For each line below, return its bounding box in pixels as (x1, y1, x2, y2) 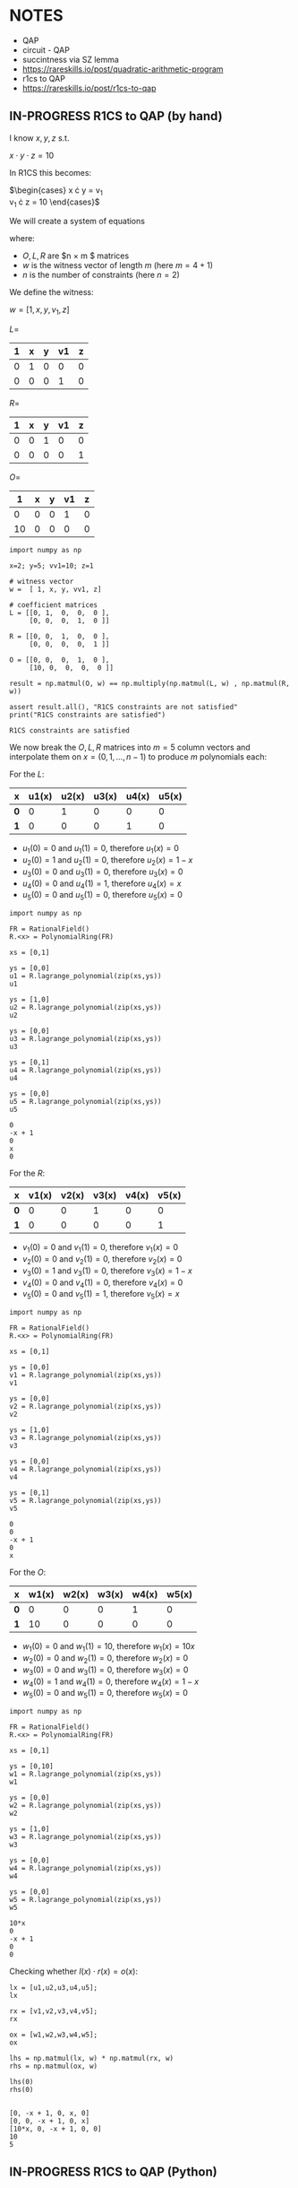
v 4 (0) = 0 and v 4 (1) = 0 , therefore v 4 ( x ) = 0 (21, 1277, 183, 1289)
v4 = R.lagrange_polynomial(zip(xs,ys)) (9, 1465, 163, 1474)
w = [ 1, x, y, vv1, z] (9, 585, 102, 595)
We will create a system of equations (9, 216, 146, 227)
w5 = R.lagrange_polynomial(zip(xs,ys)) (9, 1896, 163, 1905)
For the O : (9, 1567, 47, 1578)
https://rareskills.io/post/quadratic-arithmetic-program (21, 64, 224, 74)
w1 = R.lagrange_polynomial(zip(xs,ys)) (9, 1770, 163, 1779)
